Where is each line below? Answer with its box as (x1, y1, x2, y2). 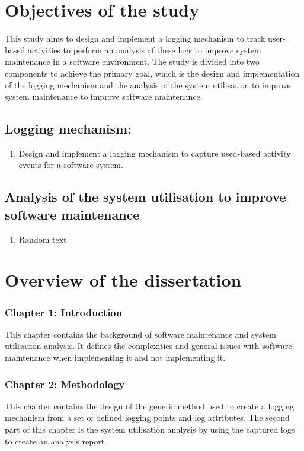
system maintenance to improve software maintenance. (5, 90, 203, 103)
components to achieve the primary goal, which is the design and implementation (5, 66, 300, 79)
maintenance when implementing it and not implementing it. (5, 351, 226, 364)
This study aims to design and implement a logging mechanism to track (5, 32, 265, 45)
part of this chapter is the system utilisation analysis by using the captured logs (5, 423, 295, 436)
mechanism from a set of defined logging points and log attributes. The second (5, 411, 290, 424)
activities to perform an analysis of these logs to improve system (27, 43, 261, 56)
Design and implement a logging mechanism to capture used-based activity (18, 147, 291, 159)
